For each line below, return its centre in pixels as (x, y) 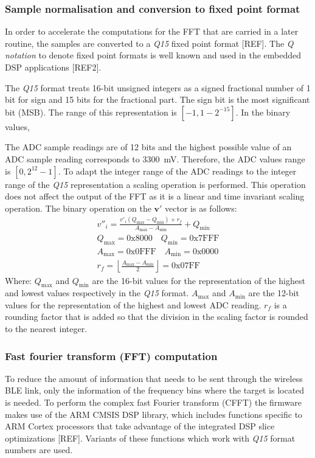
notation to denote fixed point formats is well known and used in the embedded (153, 55)
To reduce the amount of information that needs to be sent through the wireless (154, 378)
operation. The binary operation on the (78, 208)
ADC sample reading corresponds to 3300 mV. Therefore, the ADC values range (155, 158)
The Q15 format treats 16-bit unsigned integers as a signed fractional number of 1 (158, 87)
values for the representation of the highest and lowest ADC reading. (133, 304)
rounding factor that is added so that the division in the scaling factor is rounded (157, 317)
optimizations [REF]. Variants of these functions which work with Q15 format (150, 438)
